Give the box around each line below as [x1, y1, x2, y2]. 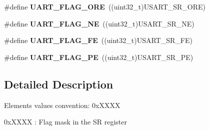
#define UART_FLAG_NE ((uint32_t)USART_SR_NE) [4, 18, 194, 28]
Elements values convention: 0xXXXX [4, 99, 120, 110]
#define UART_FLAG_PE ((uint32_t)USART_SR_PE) [4, 51, 193, 62]
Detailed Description [4, 76, 113, 91]
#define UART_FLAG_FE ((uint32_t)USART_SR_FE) [4, 35, 192, 45]
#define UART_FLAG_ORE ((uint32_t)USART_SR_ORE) [4, 1, 206, 11]
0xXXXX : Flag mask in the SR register [4, 116, 127, 127]
